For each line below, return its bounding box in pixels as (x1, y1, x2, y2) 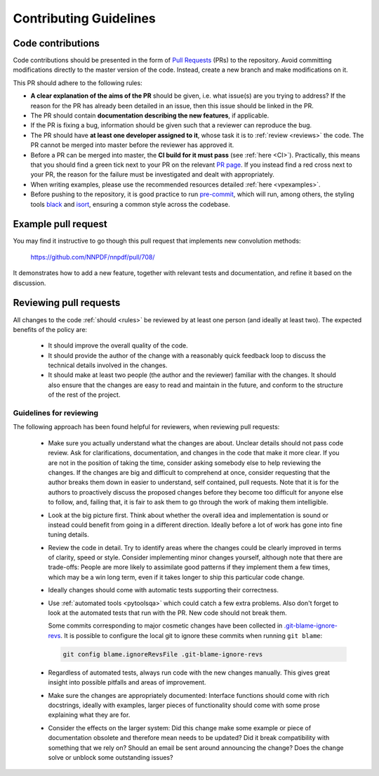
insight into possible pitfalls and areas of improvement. (48, 678, 206, 687)
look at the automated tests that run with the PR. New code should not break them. (48, 609, 287, 617)
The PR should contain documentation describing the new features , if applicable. (30, 111, 270, 120)
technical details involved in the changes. (48, 361, 168, 369)
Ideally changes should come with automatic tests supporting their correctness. (48, 586, 279, 594)
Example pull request (13, 218, 108, 230)
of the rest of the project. (48, 390, 121, 399)
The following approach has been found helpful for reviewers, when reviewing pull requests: (13, 423, 280, 431)
